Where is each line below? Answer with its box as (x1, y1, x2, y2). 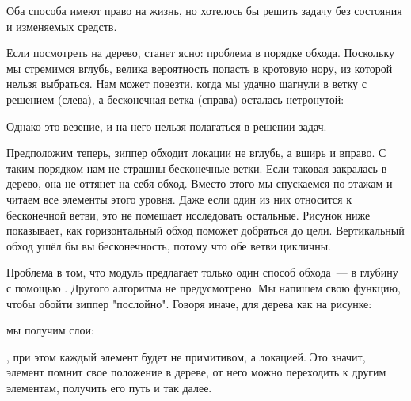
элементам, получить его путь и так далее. (6, 379, 212, 395)
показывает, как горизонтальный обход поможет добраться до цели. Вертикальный (6, 222, 405, 239)
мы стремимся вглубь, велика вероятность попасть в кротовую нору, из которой (6, 59, 393, 76)
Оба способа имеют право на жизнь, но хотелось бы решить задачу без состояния (6, 2, 402, 18)
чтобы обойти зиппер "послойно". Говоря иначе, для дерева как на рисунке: (6, 295, 372, 311)
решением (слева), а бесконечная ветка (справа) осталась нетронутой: (6, 90, 344, 107)
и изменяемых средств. (6, 17, 117, 34)
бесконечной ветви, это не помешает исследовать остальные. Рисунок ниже (6, 206, 371, 223)
